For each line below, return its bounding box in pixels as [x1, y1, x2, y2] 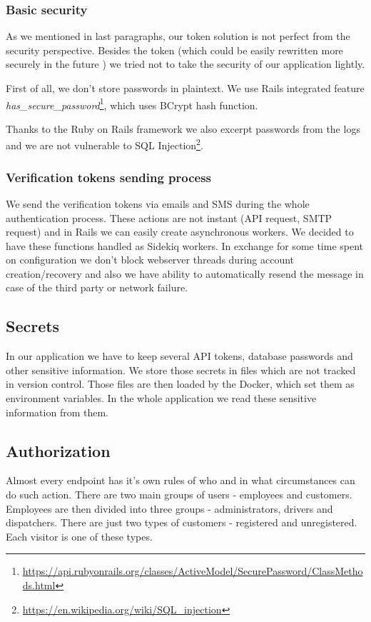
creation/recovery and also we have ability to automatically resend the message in [6, 266, 364, 281]
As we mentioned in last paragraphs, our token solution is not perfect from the [6, 29, 350, 44]
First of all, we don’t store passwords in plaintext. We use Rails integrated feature [6, 81, 365, 95]
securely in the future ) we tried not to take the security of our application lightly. [6, 56, 365, 71]
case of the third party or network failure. [6, 280, 188, 295]
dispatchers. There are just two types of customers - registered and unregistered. [6, 515, 357, 530]
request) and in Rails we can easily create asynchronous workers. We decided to [6, 224, 354, 239]
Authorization [6, 439, 111, 461]
